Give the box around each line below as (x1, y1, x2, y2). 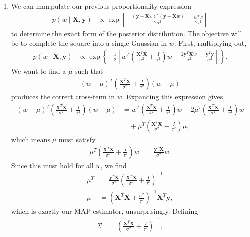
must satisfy (58, 134, 96, 144)
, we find (100, 160, 127, 170)
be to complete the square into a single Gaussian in (11, 38, 167, 48)
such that (75, 65, 103, 76)
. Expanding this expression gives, (122, 92, 225, 102)
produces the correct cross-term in (11, 92, 115, 102)
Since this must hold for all (11, 160, 94, 170)
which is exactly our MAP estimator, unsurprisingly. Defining (11, 206, 198, 216)
